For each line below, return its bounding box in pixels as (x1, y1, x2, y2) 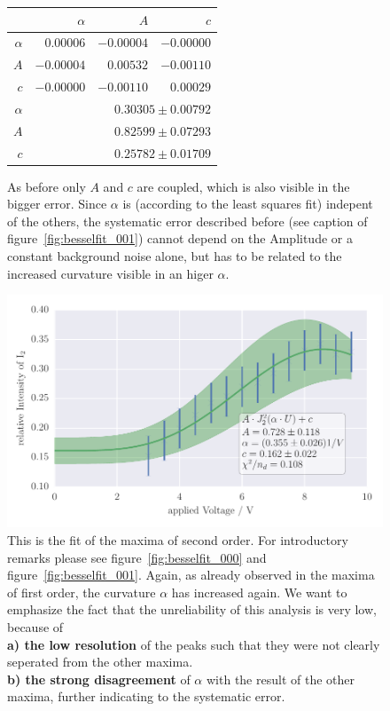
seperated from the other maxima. (7, 652, 193, 671)
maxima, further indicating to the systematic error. (7, 687, 285, 706)
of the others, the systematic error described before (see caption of (7, 211, 368, 230)
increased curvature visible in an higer (7, 264, 214, 282)
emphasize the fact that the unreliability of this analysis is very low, (7, 600, 377, 619)
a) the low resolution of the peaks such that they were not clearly (7, 635, 380, 653)
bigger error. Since (7, 194, 107, 213)
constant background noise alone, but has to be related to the (7, 247, 342, 265)
